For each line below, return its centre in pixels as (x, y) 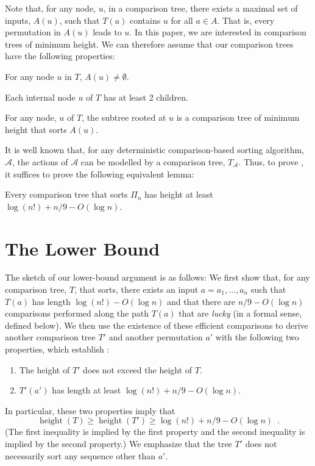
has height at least (179, 194)
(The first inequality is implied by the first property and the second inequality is (155, 432)
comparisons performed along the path (77, 313)
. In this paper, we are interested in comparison (218, 32)
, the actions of (40, 161)
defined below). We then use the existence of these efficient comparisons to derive (157, 325)
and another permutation (156, 337)
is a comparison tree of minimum (238, 117)
